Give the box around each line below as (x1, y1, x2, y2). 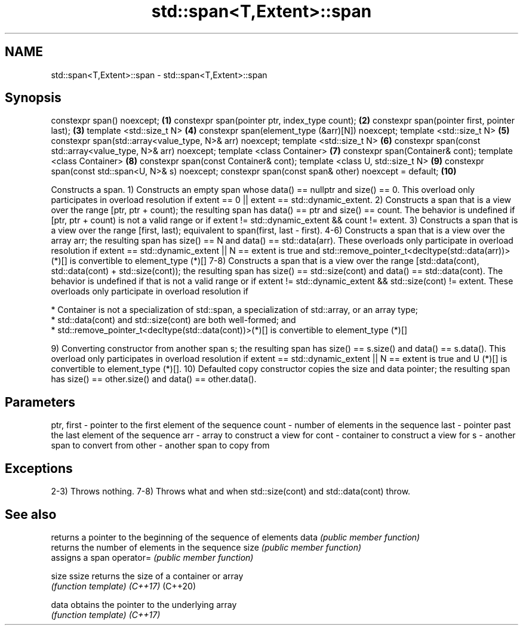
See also (5, 506, 57, 522)
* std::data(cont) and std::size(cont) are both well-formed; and (51, 315, 296, 325)
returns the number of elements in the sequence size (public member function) (51, 542, 362, 552)
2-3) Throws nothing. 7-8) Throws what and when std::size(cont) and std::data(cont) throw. (51, 486, 411, 497)
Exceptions (5, 460, 73, 476)
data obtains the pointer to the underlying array (51, 599, 237, 610)
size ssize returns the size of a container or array (51, 570, 244, 581)
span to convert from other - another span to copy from (51, 440, 270, 451)
